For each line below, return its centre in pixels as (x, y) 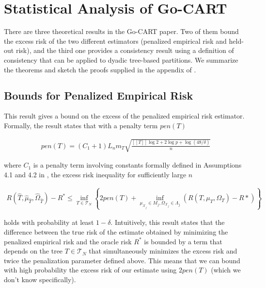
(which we (226, 270)
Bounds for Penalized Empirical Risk (99, 95)
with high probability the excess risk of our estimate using (90, 270)
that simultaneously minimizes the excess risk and (163, 251)
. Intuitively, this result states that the (168, 222)
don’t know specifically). (40, 279)
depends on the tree (33, 251)
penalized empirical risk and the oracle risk (68, 241)
